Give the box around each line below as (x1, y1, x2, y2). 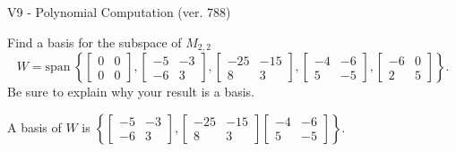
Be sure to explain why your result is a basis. (7, 82, 255, 101)
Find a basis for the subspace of (7, 32, 182, 51)
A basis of (7, 117, 62, 136)
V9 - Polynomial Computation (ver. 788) (7, 3, 231, 21)
